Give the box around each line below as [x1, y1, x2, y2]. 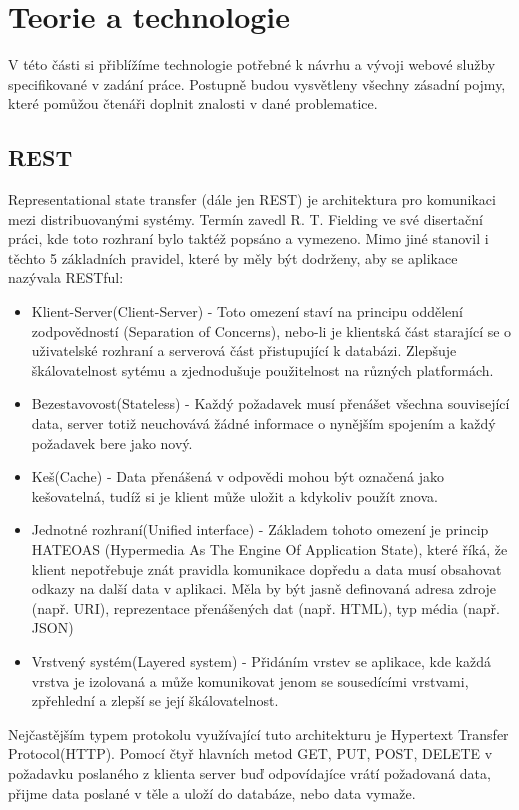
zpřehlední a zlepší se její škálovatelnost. [31, 690, 279, 711]
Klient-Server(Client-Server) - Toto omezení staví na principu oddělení [31, 301, 463, 322]
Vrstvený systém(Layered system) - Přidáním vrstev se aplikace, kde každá [31, 650, 491, 671]
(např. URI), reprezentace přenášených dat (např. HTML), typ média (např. [31, 597, 500, 618]
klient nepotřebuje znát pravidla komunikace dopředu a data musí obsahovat [31, 558, 502, 579]
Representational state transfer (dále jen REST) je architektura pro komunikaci [8, 189, 496, 210]
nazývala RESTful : [8, 267, 124, 288]
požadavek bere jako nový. [31, 432, 193, 453]
